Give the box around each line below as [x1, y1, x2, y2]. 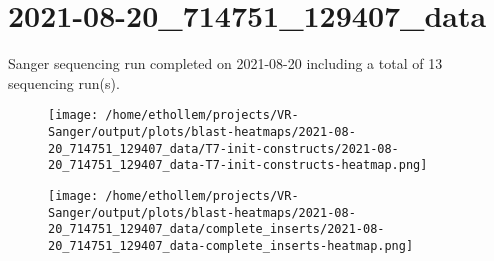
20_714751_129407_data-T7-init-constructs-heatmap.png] [48, 158, 428, 173]
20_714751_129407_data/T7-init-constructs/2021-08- [48, 141, 399, 156]
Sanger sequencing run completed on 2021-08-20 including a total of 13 [8, 53, 443, 74]
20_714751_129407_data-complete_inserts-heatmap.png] [48, 238, 414, 253]
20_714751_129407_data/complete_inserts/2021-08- [48, 222, 385, 237]
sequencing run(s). [8, 72, 120, 93]
